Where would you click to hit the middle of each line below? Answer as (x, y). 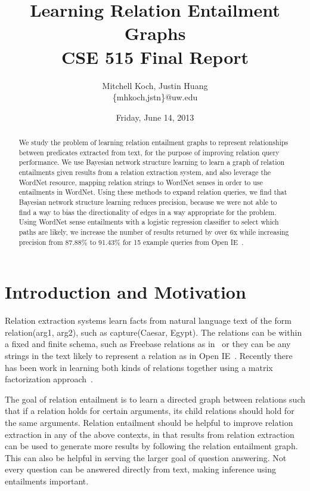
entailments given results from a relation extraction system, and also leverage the (145, 172)
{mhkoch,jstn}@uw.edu (155, 97)
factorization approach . (49, 379)
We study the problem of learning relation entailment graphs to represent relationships (154, 142)
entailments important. (47, 481)
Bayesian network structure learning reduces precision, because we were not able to (148, 202)
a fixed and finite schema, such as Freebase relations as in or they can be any (148, 344)
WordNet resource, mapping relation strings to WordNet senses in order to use (141, 182)
